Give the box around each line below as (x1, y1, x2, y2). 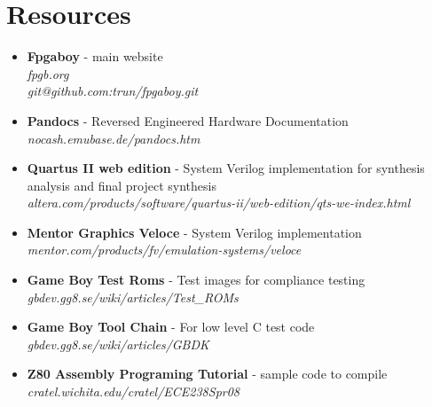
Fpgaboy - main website (27, 47, 163, 66)
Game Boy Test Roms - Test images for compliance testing (27, 270, 365, 289)
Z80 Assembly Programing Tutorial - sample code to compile (27, 364, 388, 383)
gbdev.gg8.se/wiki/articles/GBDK (27, 334, 209, 353)
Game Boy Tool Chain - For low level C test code (27, 317, 315, 336)
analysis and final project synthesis (27, 176, 216, 194)
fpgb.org (27, 64, 69, 82)
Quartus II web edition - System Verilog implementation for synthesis (27, 159, 425, 177)
